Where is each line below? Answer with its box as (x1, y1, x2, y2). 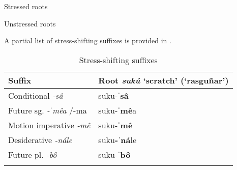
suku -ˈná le (98, 133, 137, 146)
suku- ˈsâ (98, 89, 129, 101)
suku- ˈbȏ (98, 148, 131, 160)
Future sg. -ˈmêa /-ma (8, 104, 87, 116)
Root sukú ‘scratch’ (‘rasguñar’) (98, 74, 229, 86)
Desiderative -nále (8, 133, 72, 146)
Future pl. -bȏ (8, 148, 57, 160)
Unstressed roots (4, 18, 56, 29)
